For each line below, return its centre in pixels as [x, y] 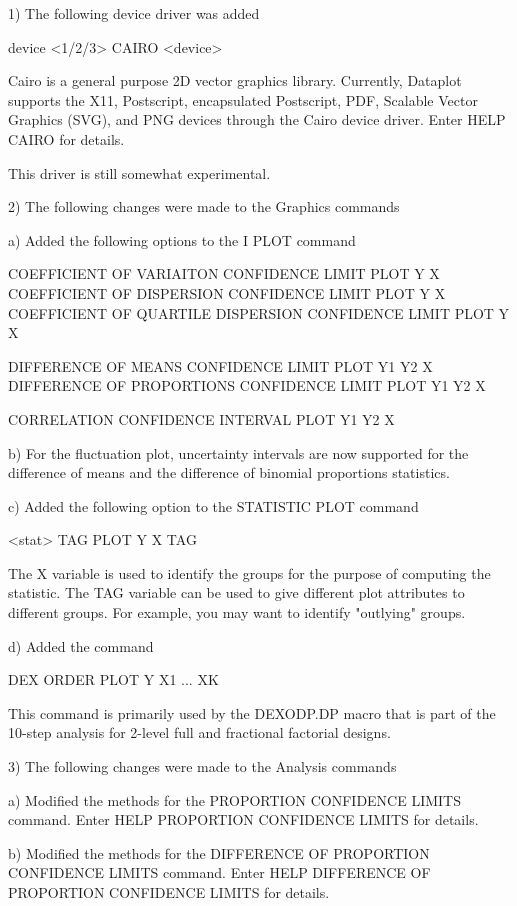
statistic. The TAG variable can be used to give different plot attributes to [236, 592]
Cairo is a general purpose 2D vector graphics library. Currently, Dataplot [235, 80]
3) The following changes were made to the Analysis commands [202, 766]
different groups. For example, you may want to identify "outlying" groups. [237, 612]
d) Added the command [81, 645]
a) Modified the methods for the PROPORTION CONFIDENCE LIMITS [235, 799]
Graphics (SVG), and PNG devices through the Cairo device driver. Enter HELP [257, 119]
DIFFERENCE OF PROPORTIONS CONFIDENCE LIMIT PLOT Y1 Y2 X [247, 385]
